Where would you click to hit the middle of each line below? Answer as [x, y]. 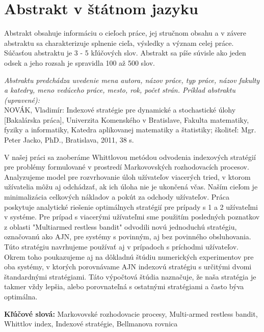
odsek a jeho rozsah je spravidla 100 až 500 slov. [80, 62]
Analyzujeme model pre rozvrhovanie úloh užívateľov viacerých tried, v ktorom [127, 176]
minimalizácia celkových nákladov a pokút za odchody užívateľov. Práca [117, 197]
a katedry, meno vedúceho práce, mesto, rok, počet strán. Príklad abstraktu [120, 90]
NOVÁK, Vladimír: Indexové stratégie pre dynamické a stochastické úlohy [120, 110]
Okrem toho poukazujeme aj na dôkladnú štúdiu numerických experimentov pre [129, 256]
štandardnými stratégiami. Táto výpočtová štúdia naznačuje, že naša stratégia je [130, 276]
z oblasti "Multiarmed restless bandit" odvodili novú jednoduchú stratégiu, [121, 226]
